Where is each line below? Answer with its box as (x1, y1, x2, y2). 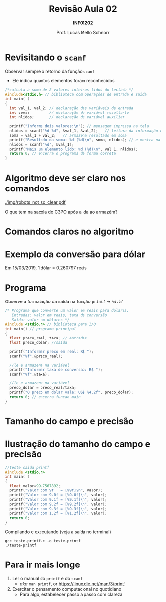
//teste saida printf (5, 465, 50, 470)
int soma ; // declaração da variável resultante (9, 110, 129, 115)
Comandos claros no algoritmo (5, 226, 134, 237)
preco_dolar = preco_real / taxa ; (9, 385, 77, 390)
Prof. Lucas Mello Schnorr (56, 29, 110, 35)
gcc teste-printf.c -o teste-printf (5, 539, 81, 544)
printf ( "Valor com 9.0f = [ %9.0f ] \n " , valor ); (9, 492, 107, 497)
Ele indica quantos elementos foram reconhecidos (12, 77, 115, 83)
